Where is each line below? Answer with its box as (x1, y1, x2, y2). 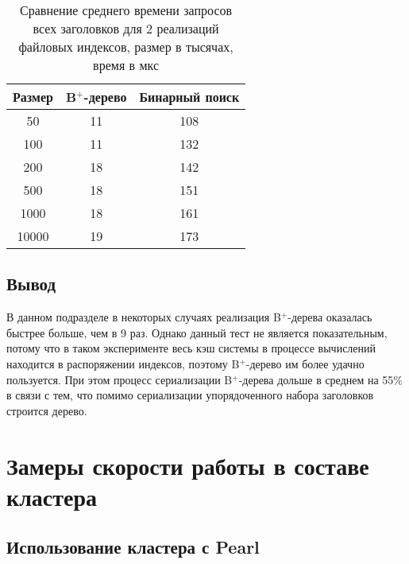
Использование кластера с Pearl (6, 535, 260, 559)
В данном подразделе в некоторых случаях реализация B (6, 309, 281, 325)
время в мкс (93, 56, 160, 74)
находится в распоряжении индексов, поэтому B (6, 355, 240, 371)
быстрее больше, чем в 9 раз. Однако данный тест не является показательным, (6, 324, 388, 340)
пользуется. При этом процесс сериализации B (6, 371, 233, 387)
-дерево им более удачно (245, 355, 365, 371)
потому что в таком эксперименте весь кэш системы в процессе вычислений (6, 340, 376, 356)
